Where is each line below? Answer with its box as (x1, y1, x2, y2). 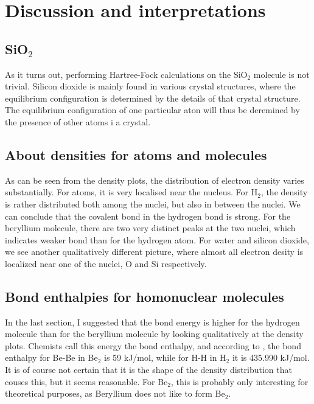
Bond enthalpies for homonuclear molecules (5, 287, 284, 305)
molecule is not (253, 68, 310, 80)
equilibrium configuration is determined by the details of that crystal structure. (5, 91, 301, 104)
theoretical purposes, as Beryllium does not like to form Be (5, 387, 225, 400)
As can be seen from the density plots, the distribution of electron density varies (5, 173, 304, 186)
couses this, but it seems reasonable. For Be (5, 375, 168, 388)
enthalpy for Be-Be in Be (5, 351, 98, 364)
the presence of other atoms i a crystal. (5, 115, 151, 128)
